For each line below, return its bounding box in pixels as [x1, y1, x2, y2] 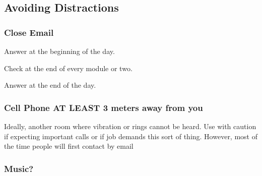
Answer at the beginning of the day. [4, 46, 115, 56]
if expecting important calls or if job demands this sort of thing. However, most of [4, 131, 257, 141]
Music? [4, 162, 34, 174]
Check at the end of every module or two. [4, 63, 133, 73]
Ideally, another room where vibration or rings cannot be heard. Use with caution [4, 121, 256, 131]
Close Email [4, 26, 54, 38]
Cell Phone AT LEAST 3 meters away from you [4, 101, 203, 113]
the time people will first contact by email [4, 141, 134, 151]
